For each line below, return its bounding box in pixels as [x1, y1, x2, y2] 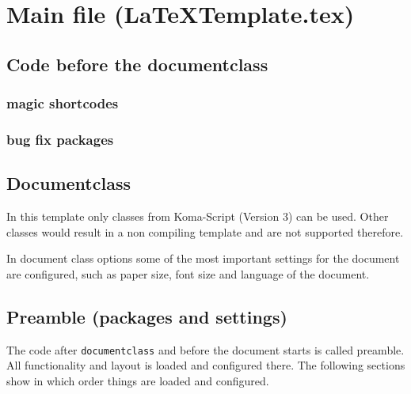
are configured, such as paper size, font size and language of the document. [6, 265, 370, 282]
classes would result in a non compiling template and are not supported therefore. [6, 223, 404, 240]
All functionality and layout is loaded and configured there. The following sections [6, 357, 405, 373]
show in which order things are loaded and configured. [6, 372, 269, 388]
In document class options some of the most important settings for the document [6, 250, 400, 267]
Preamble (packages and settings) [6, 304, 287, 328]
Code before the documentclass [6, 51, 268, 76]
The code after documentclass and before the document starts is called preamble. [6, 341, 405, 358]
